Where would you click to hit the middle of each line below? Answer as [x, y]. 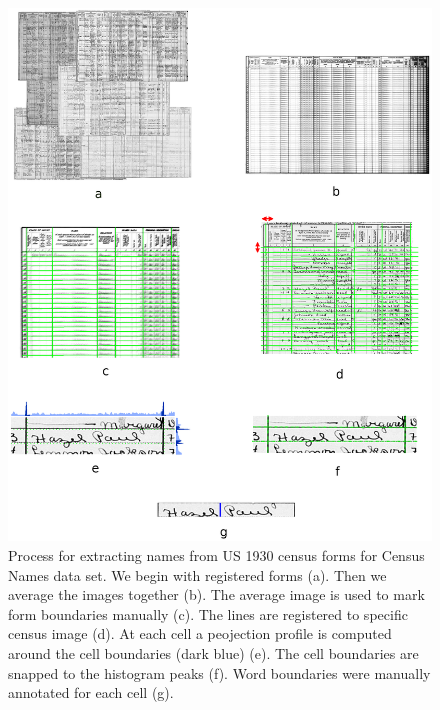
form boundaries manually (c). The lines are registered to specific [208, 613]
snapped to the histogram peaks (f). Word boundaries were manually [219, 672]
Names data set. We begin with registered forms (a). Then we [197, 574]
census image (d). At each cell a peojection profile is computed [200, 633]
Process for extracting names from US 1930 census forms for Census [216, 554]
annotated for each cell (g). [91, 692]
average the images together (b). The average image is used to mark [216, 594]
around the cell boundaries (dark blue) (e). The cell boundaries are [213, 652]
